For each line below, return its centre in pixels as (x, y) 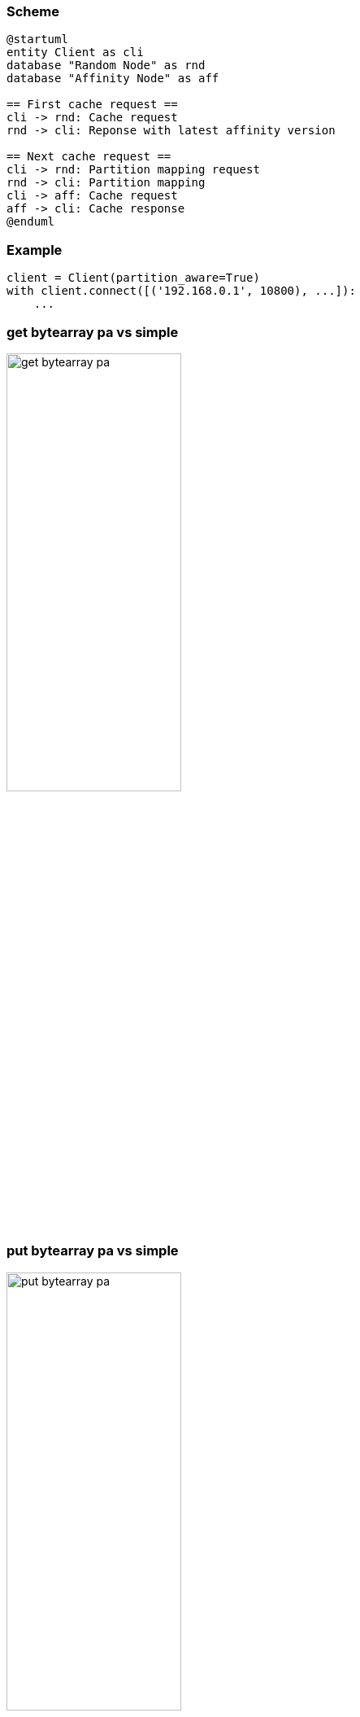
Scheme (33, 11)
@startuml (37, 39)
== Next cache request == (89, 157)
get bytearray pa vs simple (93, 332)
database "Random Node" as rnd (106, 66)
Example (35, 250)
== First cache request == (92, 105)
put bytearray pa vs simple (93, 1251)
